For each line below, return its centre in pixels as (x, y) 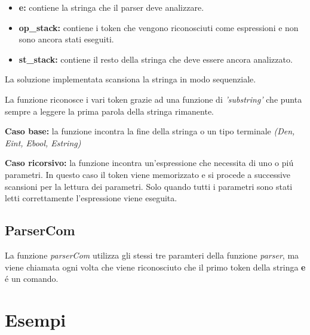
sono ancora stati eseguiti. (66, 39)
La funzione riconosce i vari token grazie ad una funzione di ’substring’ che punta (154, 99)
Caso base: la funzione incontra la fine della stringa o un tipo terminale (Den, (150, 131)
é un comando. (32, 279)
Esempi (36, 319)
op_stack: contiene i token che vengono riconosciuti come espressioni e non (159, 27)
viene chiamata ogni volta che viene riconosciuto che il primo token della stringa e (155, 267)
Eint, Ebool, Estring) (43, 142)
